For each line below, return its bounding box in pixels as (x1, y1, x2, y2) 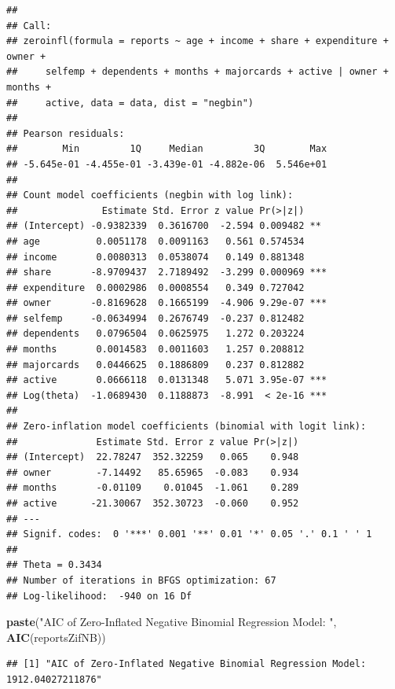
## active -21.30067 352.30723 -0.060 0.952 (6, 498, 299, 509)
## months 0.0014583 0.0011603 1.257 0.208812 (6, 344, 305, 356)
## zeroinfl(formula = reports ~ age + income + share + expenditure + (6, 35, 389, 47)
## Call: (6, 20, 52, 31)
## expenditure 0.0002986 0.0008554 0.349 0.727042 (6, 282, 305, 293)
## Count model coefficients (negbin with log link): (6, 190, 294, 201)
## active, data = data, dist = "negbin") (6, 97, 254, 109)
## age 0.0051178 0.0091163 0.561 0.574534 (6, 235, 305, 247)
